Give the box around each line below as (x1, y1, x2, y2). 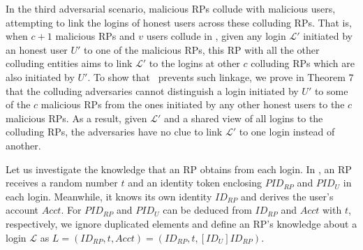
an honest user (6, 42, 68, 57)
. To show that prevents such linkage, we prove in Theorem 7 (87, 69, 354, 84)
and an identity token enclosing (128, 175, 262, 190)
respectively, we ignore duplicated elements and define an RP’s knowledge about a (6, 216, 357, 230)
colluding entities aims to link (6, 56, 133, 71)
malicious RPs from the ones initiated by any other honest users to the (40, 97, 345, 112)
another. (6, 138, 41, 152)
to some (314, 83, 348, 98)
